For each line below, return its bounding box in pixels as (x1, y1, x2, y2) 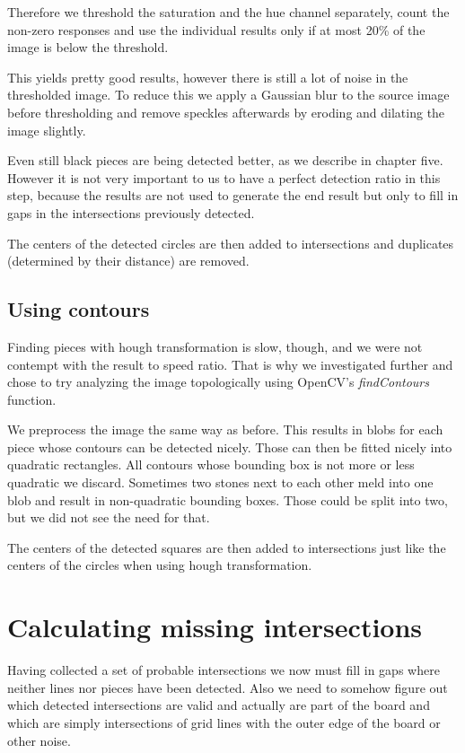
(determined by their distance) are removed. (7, 251, 250, 270)
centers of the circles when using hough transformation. (7, 556, 312, 574)
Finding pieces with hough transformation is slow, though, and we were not (7, 337, 423, 355)
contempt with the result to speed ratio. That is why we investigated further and (7, 355, 453, 373)
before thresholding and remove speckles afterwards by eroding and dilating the (7, 102, 445, 121)
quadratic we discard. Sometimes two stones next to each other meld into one (7, 473, 434, 492)
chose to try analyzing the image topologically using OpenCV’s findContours (7, 372, 429, 391)
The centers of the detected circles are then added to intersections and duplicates (7, 233, 454, 252)
